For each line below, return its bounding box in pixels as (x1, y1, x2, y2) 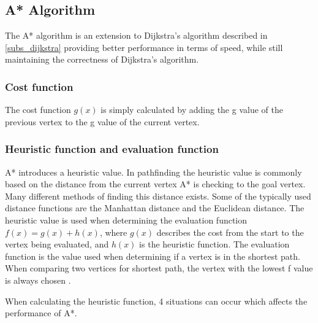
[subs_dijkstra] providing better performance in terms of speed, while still (5, 41, 283, 53)
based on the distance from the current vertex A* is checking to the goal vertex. (5, 177, 306, 190)
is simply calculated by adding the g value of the (100, 103, 283, 116)
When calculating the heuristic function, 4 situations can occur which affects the (5, 294, 308, 307)
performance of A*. (5, 306, 77, 319)
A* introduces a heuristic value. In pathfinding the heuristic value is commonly (5, 165, 302, 178)
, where (99, 225, 127, 238)
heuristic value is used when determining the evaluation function (5, 213, 248, 226)
